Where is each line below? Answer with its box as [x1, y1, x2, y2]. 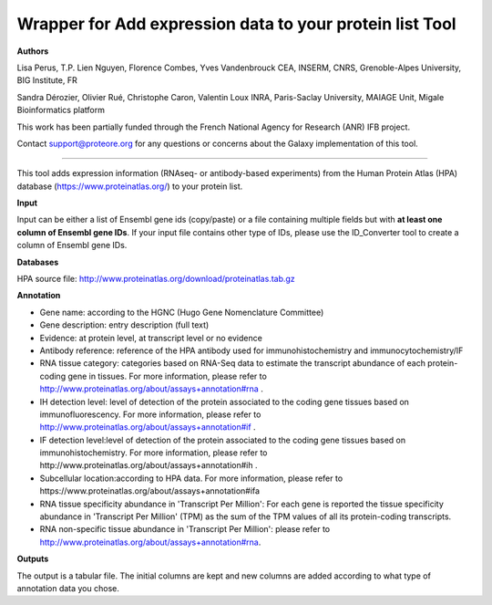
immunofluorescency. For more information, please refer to [39, 409, 261, 420]
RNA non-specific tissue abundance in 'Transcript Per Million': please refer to [39, 524, 331, 535]
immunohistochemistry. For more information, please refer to [39, 447, 268, 458]
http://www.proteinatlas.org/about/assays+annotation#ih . [39, 460, 258, 471]
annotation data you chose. [16, 583, 120, 593]
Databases [16, 256, 59, 267]
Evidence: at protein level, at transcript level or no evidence [39, 332, 263, 343]
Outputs [16, 553, 49, 565]
